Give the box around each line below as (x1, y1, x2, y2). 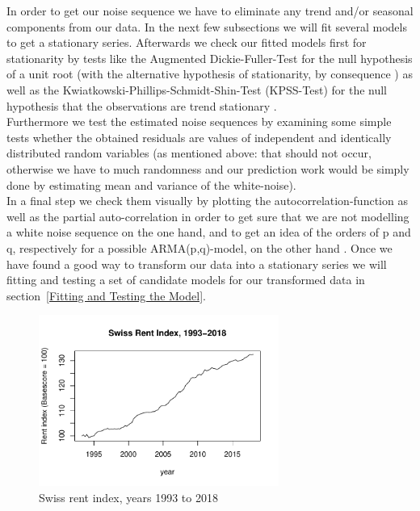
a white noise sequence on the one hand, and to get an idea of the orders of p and (6, 224, 411, 241)
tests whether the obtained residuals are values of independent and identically (6, 128, 392, 145)
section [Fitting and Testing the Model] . (6, 287, 206, 304)
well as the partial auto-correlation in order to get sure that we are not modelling (6, 207, 409, 224)
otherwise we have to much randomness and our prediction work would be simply (6, 160, 409, 177)
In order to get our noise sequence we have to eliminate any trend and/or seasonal (6, 2, 414, 19)
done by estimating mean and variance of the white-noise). (6, 176, 296, 193)
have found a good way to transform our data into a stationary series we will (6, 255, 387, 272)
